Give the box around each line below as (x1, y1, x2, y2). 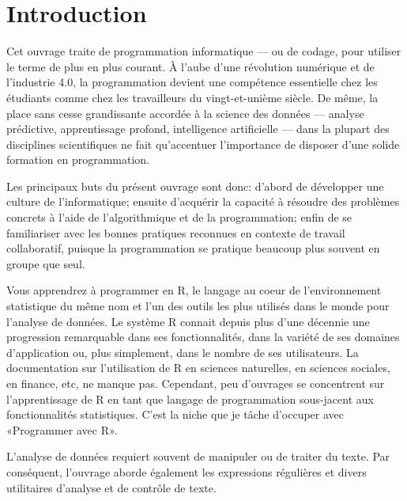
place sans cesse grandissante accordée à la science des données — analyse (6, 104, 364, 121)
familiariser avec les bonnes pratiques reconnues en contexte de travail (6, 224, 345, 241)
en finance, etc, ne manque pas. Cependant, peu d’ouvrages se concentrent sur (6, 375, 385, 391)
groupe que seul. (6, 255, 85, 271)
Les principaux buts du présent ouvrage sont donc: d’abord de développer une (6, 177, 384, 194)
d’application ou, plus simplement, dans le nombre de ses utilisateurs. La (6, 343, 359, 360)
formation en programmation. (6, 151, 149, 168)
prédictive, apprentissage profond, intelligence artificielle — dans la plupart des (6, 120, 390, 137)
